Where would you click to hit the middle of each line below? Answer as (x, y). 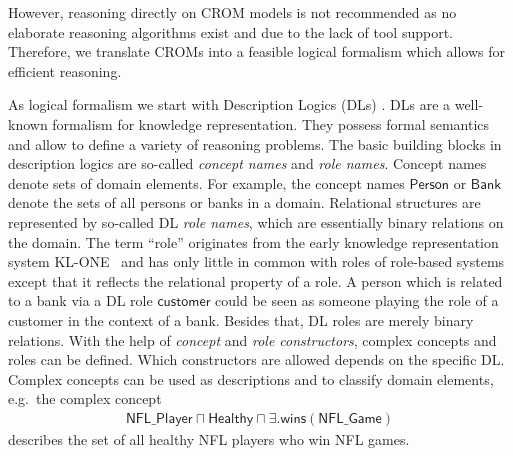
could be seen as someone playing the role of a (357, 300)
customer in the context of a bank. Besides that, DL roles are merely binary (241, 319)
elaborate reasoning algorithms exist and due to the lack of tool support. (230, 31)
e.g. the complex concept (85, 398)
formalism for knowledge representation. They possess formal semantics (271, 123)
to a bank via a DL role (80, 300)
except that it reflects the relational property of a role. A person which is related (255, 280)
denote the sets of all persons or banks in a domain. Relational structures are (244, 202)
